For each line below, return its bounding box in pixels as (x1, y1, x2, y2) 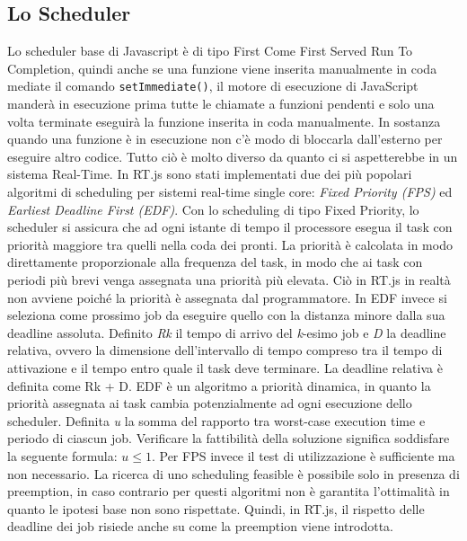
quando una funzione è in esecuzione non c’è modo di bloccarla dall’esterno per (7, 129, 443, 148)
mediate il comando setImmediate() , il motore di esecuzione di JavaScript (7, 76, 419, 95)
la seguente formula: (7, 446, 118, 465)
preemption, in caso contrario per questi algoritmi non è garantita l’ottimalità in (7, 482, 450, 501)
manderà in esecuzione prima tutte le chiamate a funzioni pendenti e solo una (7, 94, 435, 113)
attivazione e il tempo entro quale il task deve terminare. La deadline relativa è (7, 358, 443, 377)
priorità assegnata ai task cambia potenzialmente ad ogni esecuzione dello (7, 394, 412, 412)
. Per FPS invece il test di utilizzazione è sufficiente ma (151, 446, 455, 465)
